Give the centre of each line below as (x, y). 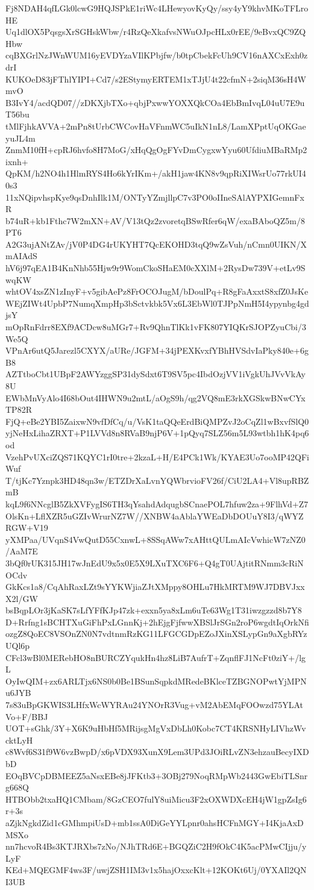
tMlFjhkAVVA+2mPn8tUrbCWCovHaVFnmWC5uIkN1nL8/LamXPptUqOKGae (156, 126)
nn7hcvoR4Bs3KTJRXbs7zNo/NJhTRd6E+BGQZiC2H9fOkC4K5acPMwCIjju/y (156, 846)
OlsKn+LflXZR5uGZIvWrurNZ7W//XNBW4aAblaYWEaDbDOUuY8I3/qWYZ (155, 516)
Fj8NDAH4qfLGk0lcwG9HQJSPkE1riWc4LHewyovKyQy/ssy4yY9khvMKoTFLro (157, 8)
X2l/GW (22, 598)
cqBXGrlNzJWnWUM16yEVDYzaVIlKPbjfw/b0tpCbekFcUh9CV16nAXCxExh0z (157, 55)
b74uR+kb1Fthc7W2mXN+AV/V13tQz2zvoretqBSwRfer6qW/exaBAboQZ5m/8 (155, 220)
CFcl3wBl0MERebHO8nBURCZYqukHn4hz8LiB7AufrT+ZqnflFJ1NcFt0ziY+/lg (156, 657)
